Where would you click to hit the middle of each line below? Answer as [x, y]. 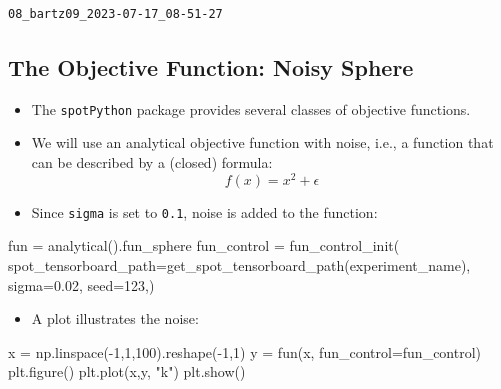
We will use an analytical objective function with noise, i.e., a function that [262, 142]
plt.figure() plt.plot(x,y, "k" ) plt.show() [127, 371]
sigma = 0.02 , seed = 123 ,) [81, 284]
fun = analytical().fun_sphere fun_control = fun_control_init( [204, 245]
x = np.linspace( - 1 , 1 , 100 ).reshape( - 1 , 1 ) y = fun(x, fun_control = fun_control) [245, 351]
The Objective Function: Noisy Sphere [211, 66]
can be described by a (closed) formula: [152, 162]
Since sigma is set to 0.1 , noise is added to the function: [204, 211]
